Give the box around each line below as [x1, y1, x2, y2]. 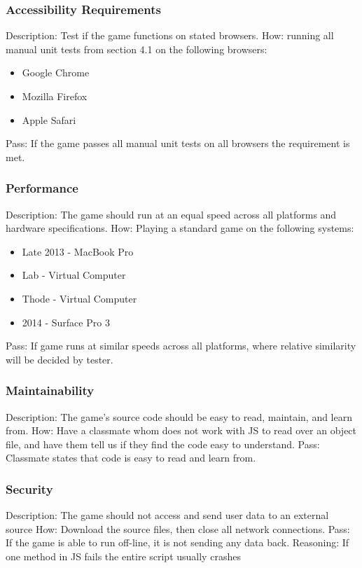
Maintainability [6, 382, 95, 399]
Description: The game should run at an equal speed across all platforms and [6, 207, 337, 221]
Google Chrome [22, 65, 90, 80]
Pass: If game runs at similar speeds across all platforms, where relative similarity [6, 338, 356, 353]
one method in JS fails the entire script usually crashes [6, 548, 241, 563]
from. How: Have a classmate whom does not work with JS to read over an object [6, 423, 357, 438]
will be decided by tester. [6, 352, 113, 366]
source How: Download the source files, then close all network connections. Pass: [6, 521, 350, 536]
